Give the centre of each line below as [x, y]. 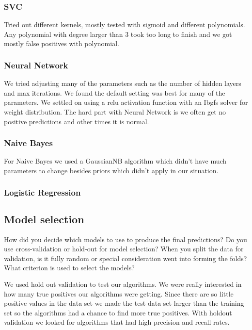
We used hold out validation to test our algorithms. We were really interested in [123, 284]
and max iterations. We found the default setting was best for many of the [115, 92]
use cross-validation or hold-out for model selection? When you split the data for [124, 249]
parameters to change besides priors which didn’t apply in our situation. [111, 170]
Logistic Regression [42, 192]
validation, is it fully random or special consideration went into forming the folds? [126, 258]
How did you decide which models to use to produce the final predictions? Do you [126, 239]
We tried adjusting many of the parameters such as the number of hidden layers [123, 83]
